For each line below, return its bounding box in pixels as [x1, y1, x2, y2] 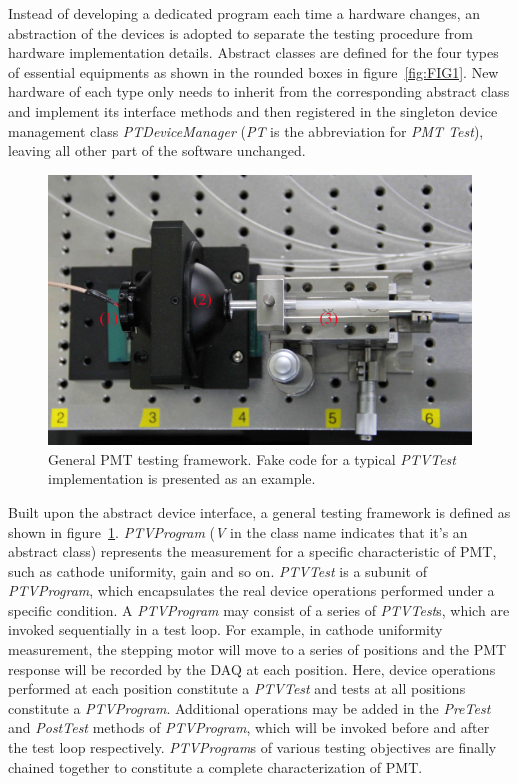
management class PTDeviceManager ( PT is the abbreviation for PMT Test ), [8, 120, 484, 141]
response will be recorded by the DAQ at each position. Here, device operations [8, 658, 496, 679]
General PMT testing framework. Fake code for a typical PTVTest [48, 448, 456, 469]
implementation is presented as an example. [48, 468, 316, 489]
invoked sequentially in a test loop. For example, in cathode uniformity [8, 619, 443, 640]
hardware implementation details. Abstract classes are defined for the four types [8, 42, 499, 63]
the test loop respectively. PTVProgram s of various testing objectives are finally [8, 737, 497, 758]
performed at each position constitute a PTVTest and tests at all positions [8, 678, 466, 699]
